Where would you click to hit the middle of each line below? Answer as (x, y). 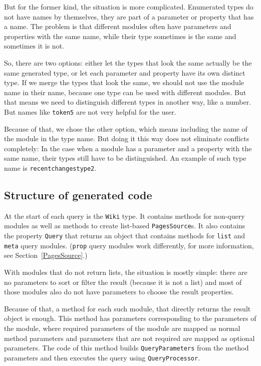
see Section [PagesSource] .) (46, 255)
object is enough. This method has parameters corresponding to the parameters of (130, 318)
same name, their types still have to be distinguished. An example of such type (125, 158)
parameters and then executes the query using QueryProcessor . (102, 357)
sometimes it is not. (34, 46)
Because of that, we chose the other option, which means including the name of (126, 128)
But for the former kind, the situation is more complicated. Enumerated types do (129, 7)
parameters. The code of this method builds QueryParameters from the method (126, 348)
